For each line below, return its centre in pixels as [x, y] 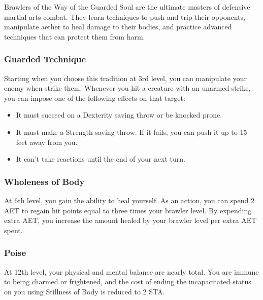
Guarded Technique [45, 59]
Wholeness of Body [44, 181]
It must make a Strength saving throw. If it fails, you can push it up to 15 [131, 132]
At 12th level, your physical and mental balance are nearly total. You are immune [131, 271]
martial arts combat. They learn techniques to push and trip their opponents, [125, 16]
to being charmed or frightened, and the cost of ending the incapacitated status [128, 282]
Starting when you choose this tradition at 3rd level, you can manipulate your [125, 78]
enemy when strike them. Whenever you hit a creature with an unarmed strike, [127, 88]
